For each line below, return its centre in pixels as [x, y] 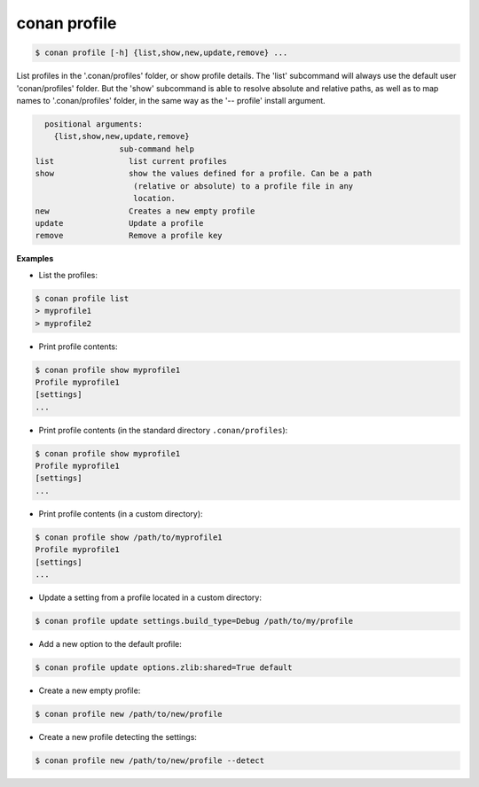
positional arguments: [94, 124]
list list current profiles [131, 161]
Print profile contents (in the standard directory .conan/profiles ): [163, 430]
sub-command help [157, 149]
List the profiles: [68, 275]
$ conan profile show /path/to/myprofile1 [129, 537]
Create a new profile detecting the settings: [118, 736]
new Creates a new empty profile [145, 211]
